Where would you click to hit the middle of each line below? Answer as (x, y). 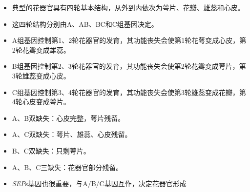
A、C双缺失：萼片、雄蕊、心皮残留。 (72, 134)
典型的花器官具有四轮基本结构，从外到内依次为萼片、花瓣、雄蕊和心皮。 (128, 7)
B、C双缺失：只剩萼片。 (51, 150)
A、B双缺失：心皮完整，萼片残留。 (68, 118)
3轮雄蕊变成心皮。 (41, 75)
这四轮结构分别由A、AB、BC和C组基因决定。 (85, 24)
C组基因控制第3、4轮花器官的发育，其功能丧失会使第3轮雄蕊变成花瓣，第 (129, 92)
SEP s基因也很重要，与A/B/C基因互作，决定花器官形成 (99, 183)
